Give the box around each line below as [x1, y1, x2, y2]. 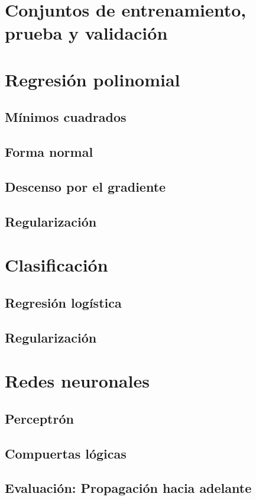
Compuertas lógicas [5, 444, 127, 462]
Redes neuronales [5, 369, 150, 393]
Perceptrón [5, 409, 74, 427]
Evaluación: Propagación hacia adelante [5, 479, 252, 497]
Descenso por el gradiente [5, 177, 166, 195]
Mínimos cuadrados [5, 108, 127, 126]
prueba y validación [5, 21, 168, 45]
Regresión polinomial [5, 67, 180, 91]
